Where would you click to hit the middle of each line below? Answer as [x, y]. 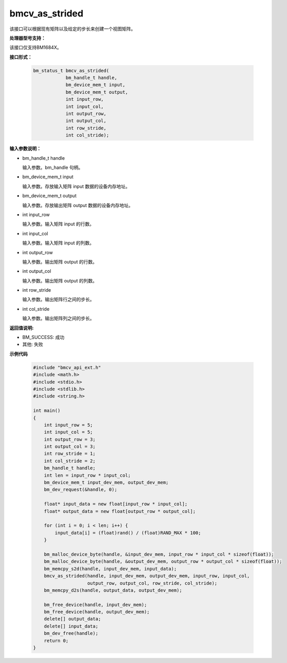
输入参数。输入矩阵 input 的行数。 [58, 224]
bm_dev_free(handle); [71, 633]
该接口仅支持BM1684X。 [35, 48]
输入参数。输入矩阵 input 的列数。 [58, 243]
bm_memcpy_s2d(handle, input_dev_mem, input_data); [110, 569]
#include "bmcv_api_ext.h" [67, 367]
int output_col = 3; [70, 447]
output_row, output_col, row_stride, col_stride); [152, 583]
